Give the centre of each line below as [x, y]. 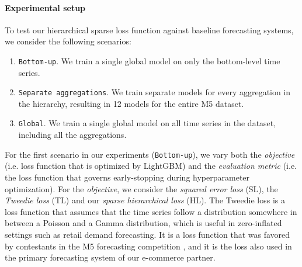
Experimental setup [45, 7]
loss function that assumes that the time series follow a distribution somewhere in [151, 211]
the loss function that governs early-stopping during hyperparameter [127, 177]
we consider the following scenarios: [68, 41]
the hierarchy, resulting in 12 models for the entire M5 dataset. [131, 103]
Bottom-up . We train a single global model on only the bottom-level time [149, 60]
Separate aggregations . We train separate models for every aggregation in [155, 92]
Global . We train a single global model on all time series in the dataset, [147, 123]
